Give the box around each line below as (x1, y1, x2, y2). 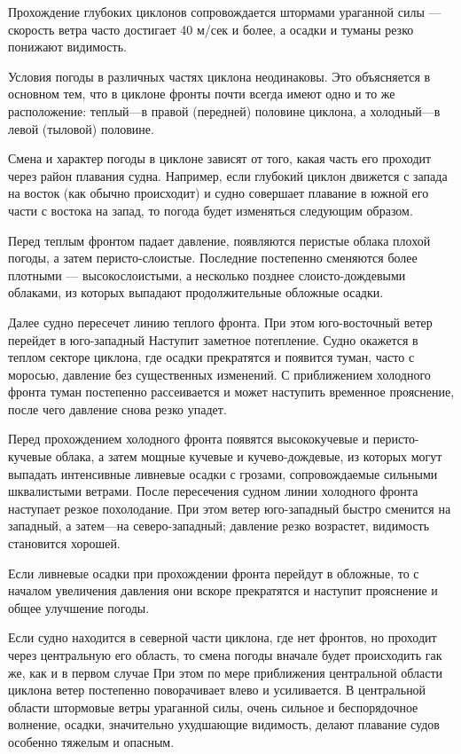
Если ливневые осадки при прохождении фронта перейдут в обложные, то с (8, 563, 419, 582)
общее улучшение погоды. (8, 598, 150, 617)
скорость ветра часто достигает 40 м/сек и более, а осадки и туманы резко (8, 20, 414, 38)
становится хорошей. (8, 534, 121, 553)
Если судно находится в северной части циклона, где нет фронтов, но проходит (8, 628, 437, 647)
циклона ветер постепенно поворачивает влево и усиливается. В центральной (8, 680, 426, 699)
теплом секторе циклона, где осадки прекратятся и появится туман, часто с (8, 348, 415, 366)
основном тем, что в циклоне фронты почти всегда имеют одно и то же (8, 84, 395, 103)
